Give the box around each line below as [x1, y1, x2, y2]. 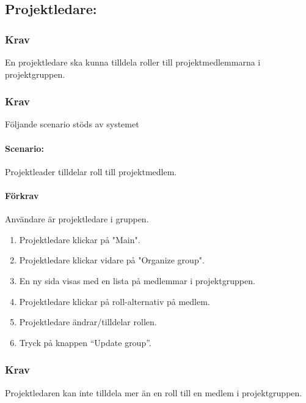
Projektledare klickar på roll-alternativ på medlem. [19, 295, 210, 307]
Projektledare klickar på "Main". [19, 233, 140, 246]
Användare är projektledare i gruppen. [5, 213, 149, 225]
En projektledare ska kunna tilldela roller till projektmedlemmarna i [5, 56, 261, 68]
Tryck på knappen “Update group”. [19, 336, 151, 348]
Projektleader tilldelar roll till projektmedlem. [5, 165, 177, 178]
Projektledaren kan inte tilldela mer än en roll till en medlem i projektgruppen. [5, 386, 302, 399]
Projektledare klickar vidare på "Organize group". [19, 254, 205, 266]
